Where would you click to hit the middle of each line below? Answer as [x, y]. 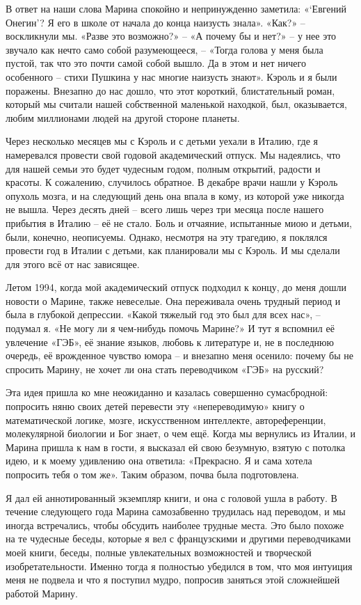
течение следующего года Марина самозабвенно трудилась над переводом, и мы [176, 511]
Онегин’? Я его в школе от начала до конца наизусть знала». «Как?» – [155, 22]
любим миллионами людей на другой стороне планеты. [123, 117]
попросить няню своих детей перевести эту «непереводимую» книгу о [155, 406]
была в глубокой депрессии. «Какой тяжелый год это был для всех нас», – [163, 314]
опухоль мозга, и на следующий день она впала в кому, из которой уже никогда [175, 195]
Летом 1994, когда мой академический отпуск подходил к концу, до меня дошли [176, 287]
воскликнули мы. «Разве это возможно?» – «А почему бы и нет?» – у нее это [171, 36]
